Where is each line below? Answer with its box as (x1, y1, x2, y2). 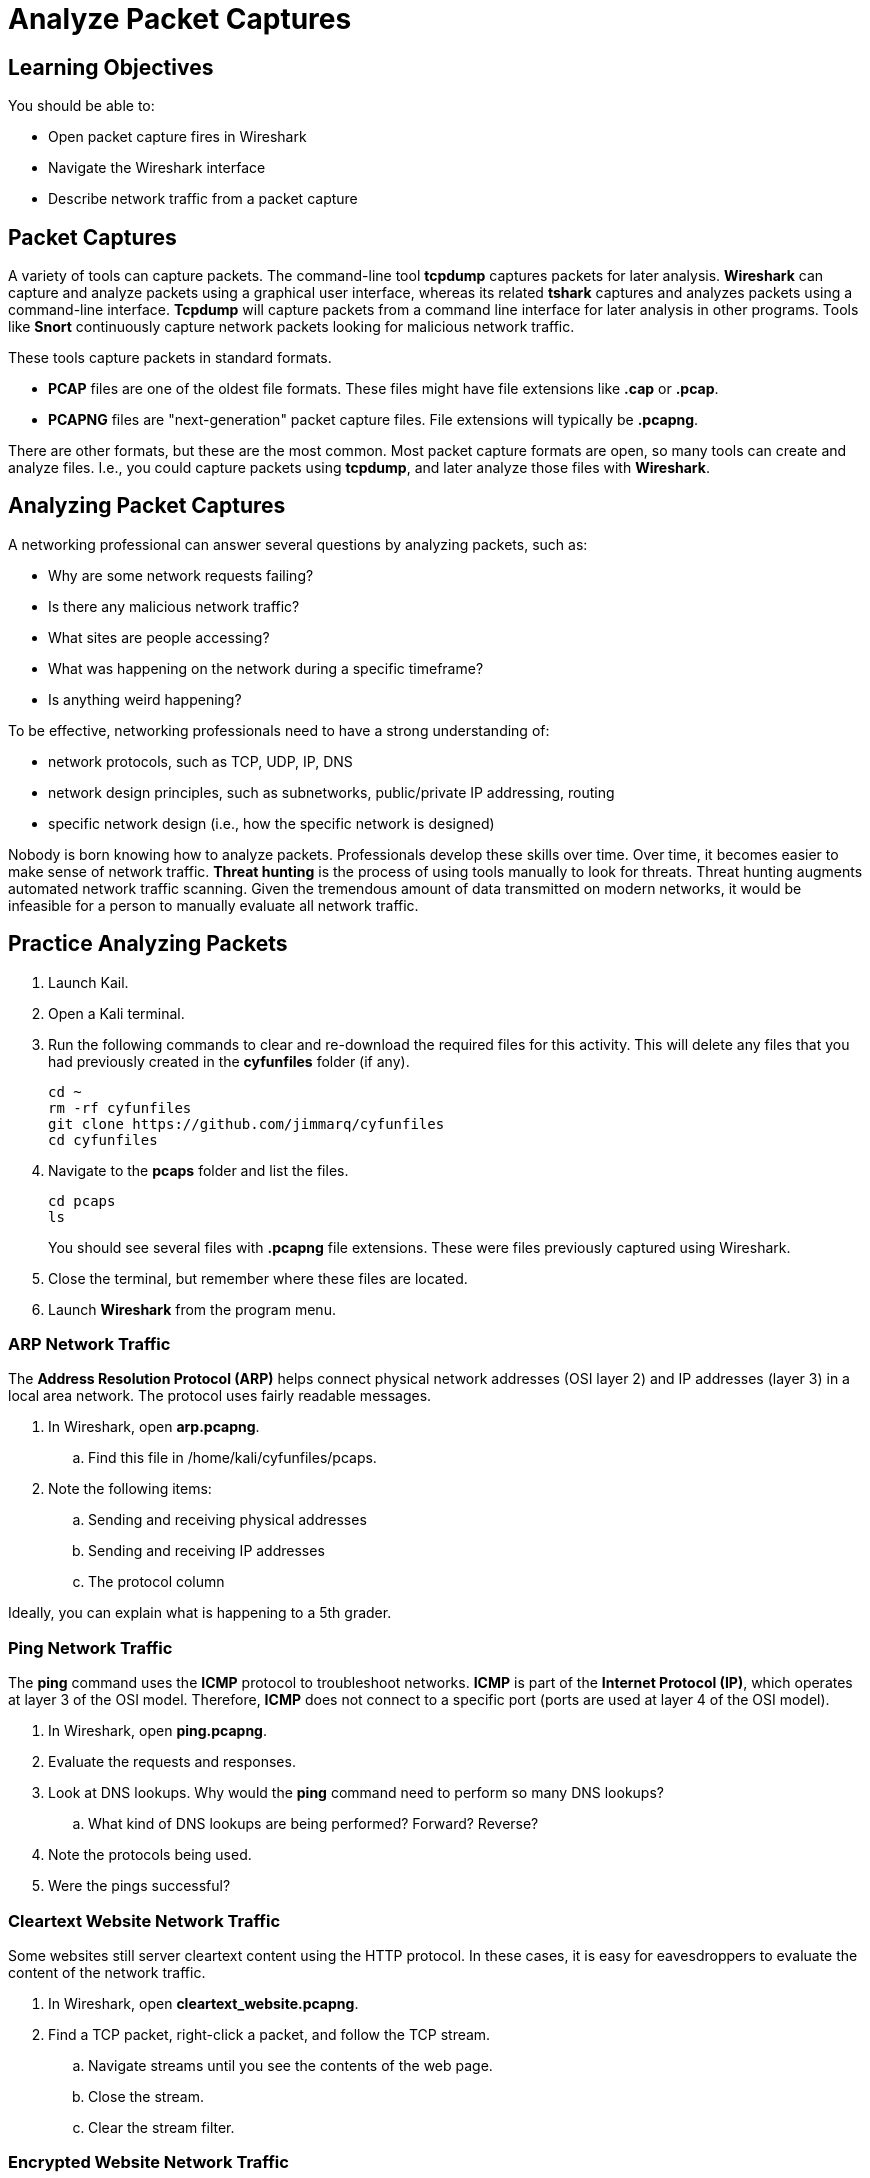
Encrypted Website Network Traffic (8, 2152, 289, 2173)
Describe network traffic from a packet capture (48, 190, 358, 208)
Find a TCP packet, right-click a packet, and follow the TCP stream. (48, 2025, 491, 2043)
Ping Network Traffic (8, 1637, 173, 1658)
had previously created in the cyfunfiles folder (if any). (48, 1052, 410, 1070)
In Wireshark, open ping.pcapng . (48, 1722, 267, 1740)
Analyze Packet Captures (8, 2, 352, 36)
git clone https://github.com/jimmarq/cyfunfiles (48, 1115, 445, 1132)
